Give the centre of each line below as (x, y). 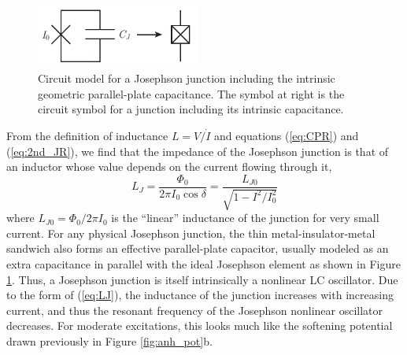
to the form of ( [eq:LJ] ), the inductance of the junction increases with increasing (200, 295)
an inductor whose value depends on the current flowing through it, (169, 166)
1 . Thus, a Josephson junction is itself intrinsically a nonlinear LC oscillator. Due (202, 279)
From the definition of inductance (87, 135)
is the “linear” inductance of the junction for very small (245, 218)
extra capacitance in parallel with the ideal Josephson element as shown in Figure (203, 263)
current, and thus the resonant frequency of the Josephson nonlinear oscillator (195, 310)
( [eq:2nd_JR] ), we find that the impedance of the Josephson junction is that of (198, 151)
